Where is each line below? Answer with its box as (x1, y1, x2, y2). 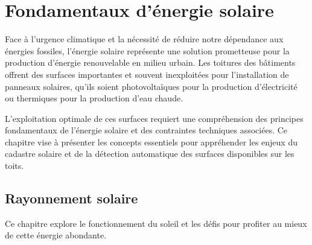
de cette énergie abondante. (5, 229, 107, 241)
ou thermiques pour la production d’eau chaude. (5, 92, 183, 104)
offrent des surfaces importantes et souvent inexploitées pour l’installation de (5, 68, 289, 80)
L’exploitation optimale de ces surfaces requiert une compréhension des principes (5, 112, 304, 124)
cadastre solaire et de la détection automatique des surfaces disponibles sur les (5, 147, 294, 160)
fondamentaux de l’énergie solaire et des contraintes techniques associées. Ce (5, 124, 288, 136)
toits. (5, 159, 24, 172)
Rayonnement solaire (5, 189, 138, 208)
